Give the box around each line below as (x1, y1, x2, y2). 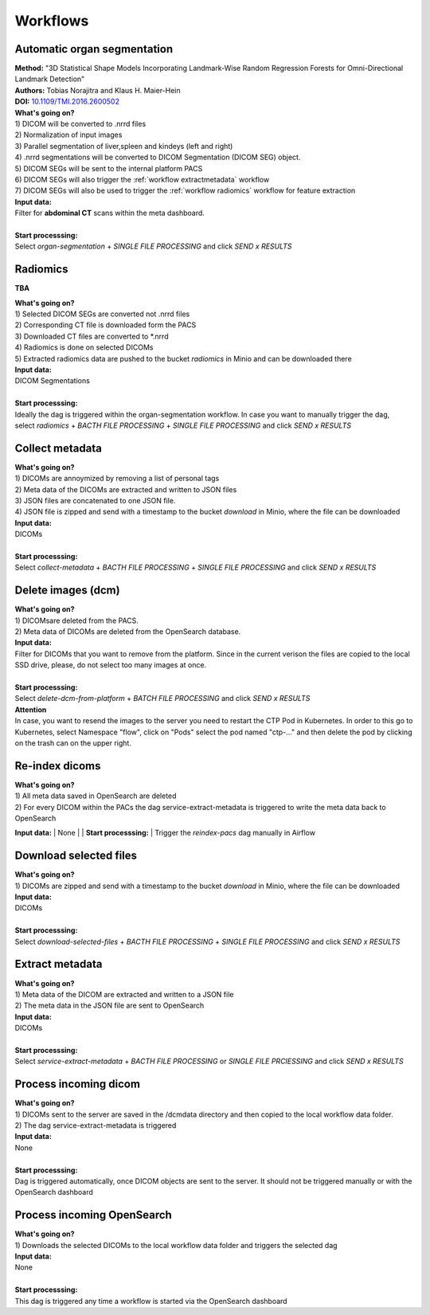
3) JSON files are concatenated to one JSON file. (14, 495, 176, 505)
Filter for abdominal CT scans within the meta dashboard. (14, 208, 205, 218)
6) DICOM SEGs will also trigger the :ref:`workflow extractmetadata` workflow (14, 174, 270, 184)
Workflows (14, 12, 89, 29)
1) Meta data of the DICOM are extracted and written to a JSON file (14, 989, 234, 999)
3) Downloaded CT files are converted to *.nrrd (14, 331, 169, 341)
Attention (14, 705, 47, 714)
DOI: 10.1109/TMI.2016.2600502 (14, 96, 119, 107)
